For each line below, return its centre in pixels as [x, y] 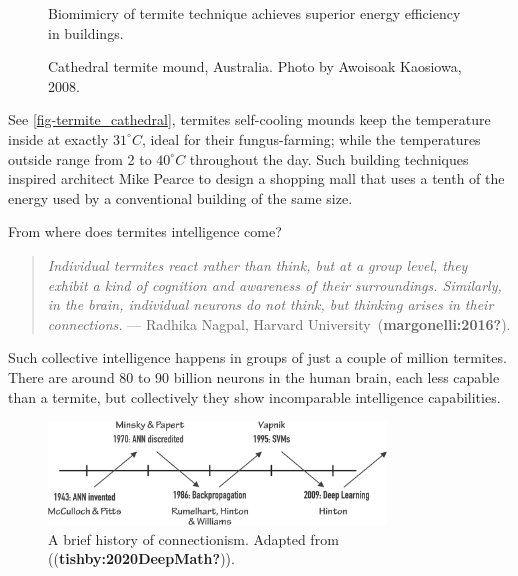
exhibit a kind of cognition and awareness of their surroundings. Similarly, [274, 284]
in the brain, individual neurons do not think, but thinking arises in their [270, 304]
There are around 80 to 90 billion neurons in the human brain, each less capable [254, 376]
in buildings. [86, 32]
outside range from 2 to [80, 158]
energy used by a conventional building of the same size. [180, 197]
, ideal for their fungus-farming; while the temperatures [311, 138]
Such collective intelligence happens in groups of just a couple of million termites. [257, 357]
